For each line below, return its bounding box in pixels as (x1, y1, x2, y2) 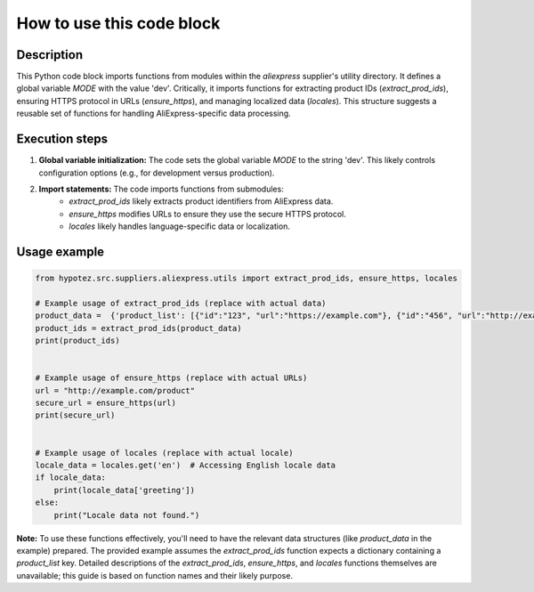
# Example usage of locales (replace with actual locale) (35, 448, 294, 458)
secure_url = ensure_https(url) (35, 398, 177, 408)
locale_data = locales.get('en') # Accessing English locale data (35, 459, 336, 470)
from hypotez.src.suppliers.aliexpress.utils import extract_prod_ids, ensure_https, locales (35, 273, 458, 284)
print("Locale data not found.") (53, 510, 200, 520)
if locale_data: (35, 473, 107, 483)
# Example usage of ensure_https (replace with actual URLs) (35, 373, 308, 383)
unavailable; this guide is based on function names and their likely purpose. (16, 570, 294, 580)
